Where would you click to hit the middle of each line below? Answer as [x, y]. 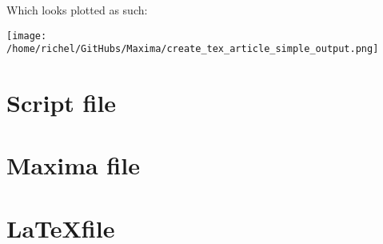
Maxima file [73, 165]
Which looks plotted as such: [77, 10]
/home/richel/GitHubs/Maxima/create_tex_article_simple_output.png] [193, 49]
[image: [27, 36]
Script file [62, 103]
